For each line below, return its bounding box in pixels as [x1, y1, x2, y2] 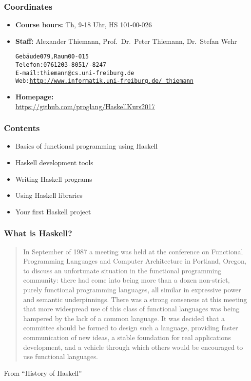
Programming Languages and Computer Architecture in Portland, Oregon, [23, 256, 247, 266]
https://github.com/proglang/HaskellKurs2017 [15, 101, 155, 111]
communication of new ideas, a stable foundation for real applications [23, 332, 231, 342]
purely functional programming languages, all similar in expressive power [23, 285, 241, 294]
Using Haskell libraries [15, 190, 82, 200]
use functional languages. [23, 351, 98, 362]
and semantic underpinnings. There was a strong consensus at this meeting [23, 294, 247, 304]
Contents [4, 122, 40, 134]
